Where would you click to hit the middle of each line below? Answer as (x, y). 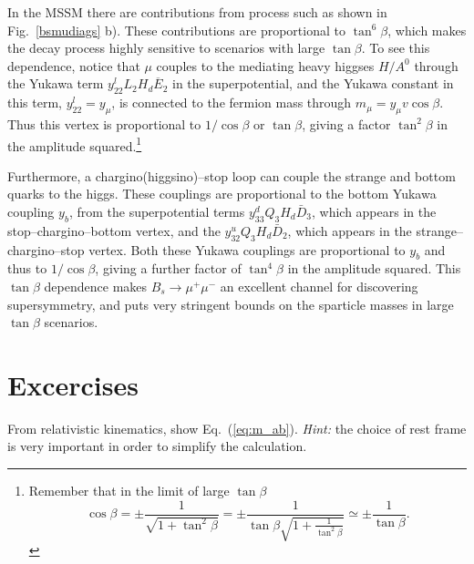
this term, (35, 103)
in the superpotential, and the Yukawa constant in (313, 83)
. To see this (396, 48)
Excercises (73, 384)
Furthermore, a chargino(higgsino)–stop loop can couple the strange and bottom (232, 175)
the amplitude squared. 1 (75, 144)
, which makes (427, 30)
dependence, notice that (74, 65)
